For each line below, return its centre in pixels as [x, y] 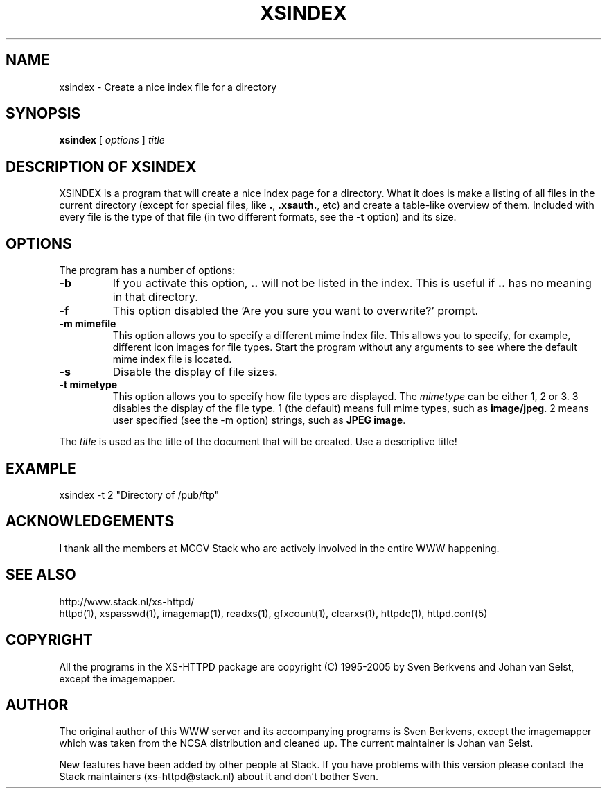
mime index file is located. [172, 359]
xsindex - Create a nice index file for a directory [168, 87]
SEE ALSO [41, 575]
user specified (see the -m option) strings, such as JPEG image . [259, 420]
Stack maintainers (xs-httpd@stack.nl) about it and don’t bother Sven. [219, 777]
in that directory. [155, 297]
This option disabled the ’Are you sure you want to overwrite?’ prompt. [296, 311]
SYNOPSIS [43, 114]
